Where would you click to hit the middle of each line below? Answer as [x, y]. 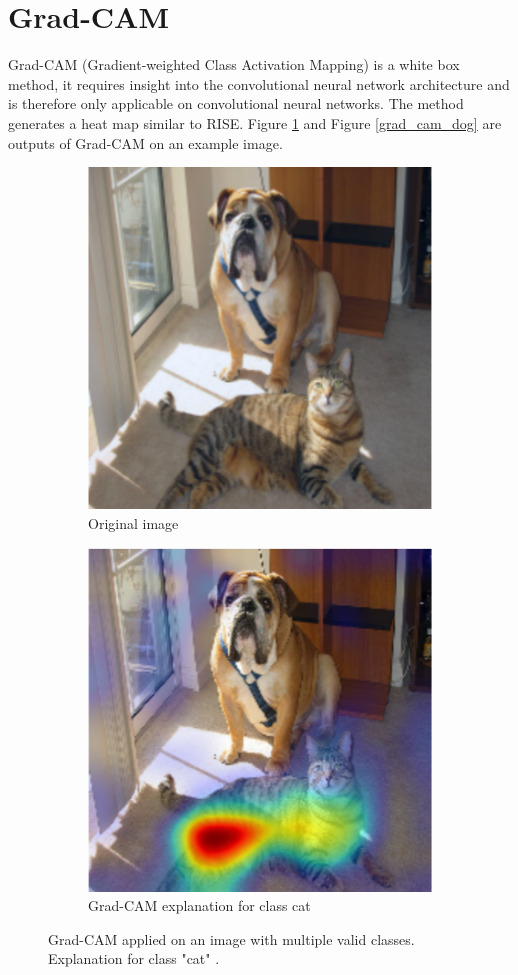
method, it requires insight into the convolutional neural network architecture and [259, 83]
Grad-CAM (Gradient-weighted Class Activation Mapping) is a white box [234, 64]
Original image [133, 522]
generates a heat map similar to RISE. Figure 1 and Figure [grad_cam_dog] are [255, 122]
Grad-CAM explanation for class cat [199, 905]
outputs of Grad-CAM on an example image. [145, 142]
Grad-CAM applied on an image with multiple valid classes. [231, 938]
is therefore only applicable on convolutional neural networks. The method [236, 103]
